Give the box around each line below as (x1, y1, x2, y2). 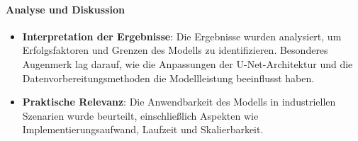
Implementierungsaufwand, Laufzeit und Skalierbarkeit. (22, 122, 264, 137)
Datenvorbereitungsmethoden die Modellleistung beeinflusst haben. (22, 70, 315, 85)
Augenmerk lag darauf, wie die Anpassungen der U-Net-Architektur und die (22, 56, 353, 71)
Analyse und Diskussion (6, 1, 125, 16)
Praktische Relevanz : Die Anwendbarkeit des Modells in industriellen (22, 94, 336, 109)
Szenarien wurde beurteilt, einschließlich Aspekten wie (22, 108, 259, 123)
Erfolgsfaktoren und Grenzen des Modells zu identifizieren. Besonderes (22, 43, 328, 57)
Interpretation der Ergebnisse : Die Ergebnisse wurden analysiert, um (22, 28, 342, 43)
